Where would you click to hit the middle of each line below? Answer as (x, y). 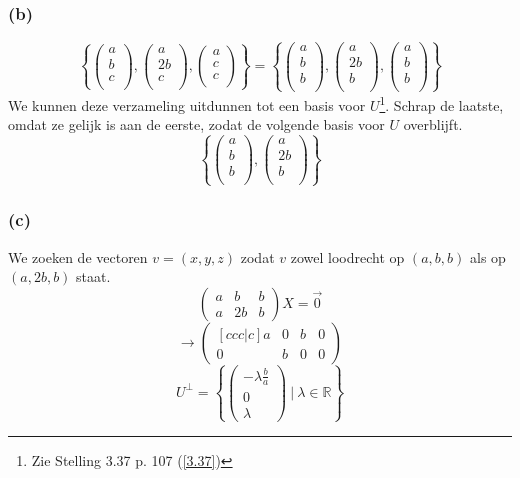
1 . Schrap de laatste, (441, 103)
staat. (93, 276)
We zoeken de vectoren (78, 256)
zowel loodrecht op (347, 256)
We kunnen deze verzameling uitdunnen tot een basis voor (187, 104)
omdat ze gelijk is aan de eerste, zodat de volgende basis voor (196, 124)
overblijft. (433, 124)
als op (488, 256)
